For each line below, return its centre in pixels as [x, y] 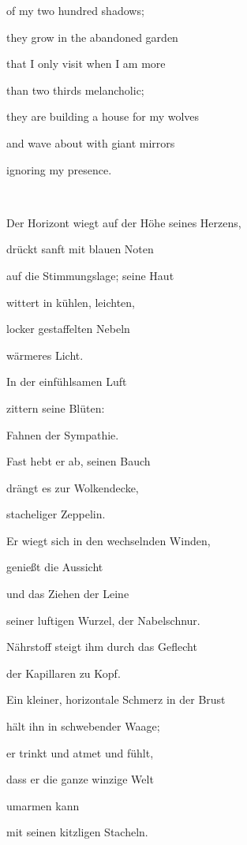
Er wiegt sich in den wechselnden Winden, [109, 540]
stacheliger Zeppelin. [56, 514]
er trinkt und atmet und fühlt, [80, 752]
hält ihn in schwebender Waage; [83, 726]
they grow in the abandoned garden [92, 37]
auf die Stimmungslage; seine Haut [90, 275]
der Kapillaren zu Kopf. [64, 673]
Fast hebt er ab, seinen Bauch [79, 461]
